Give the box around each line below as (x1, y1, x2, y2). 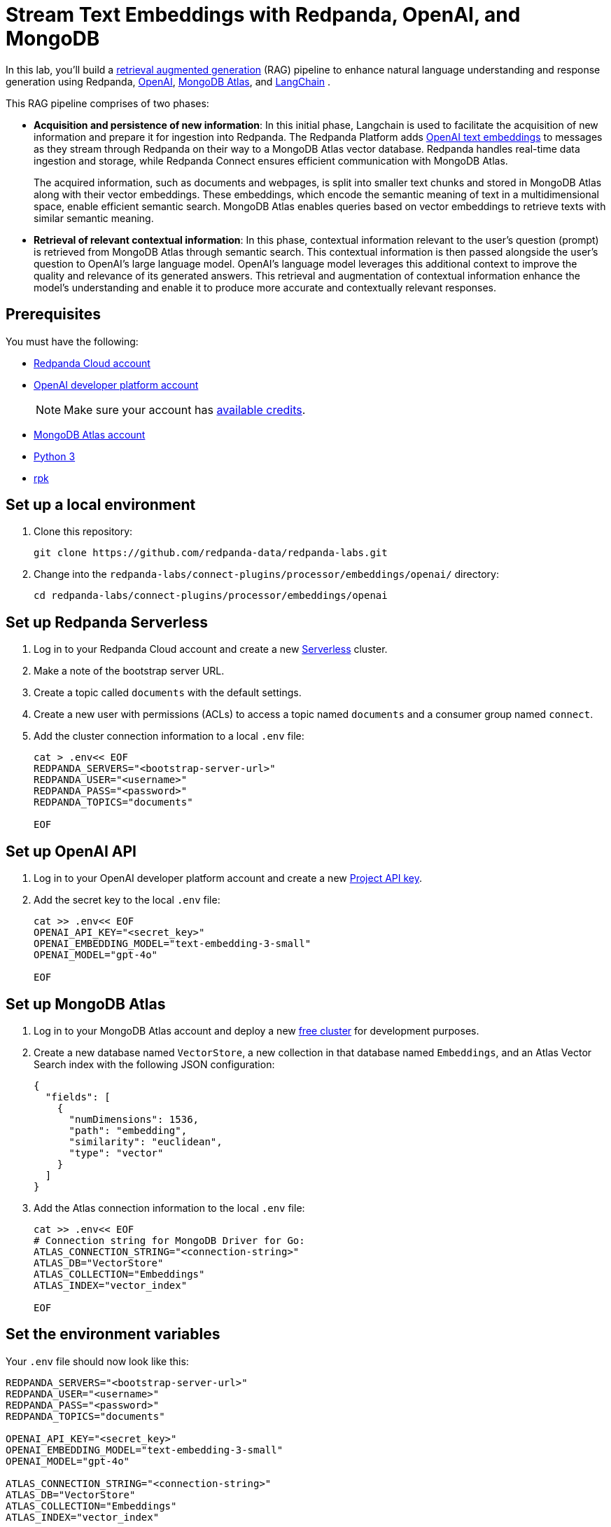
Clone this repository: (34, 525, 133, 538)
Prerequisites (6, 305, 101, 324)
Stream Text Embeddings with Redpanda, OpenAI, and (6, 3, 521, 27)
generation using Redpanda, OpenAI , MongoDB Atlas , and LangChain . (6, 75, 331, 88)
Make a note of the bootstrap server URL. (34, 665, 225, 677)
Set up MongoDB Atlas (6, 995, 166, 1013)
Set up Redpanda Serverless (6, 613, 209, 631)
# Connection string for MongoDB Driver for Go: (34, 1234, 305, 1246)
